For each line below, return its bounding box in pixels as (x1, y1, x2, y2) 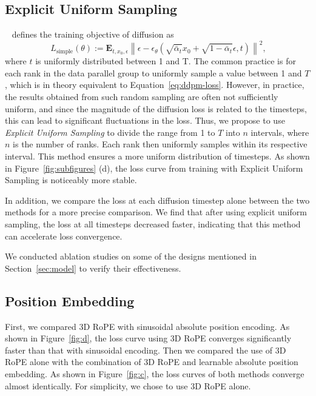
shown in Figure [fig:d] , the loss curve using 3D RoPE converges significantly (5, 332, 292, 344)
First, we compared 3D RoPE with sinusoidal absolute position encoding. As (5, 320, 290, 332)
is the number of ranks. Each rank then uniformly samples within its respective (13, 138, 308, 150)
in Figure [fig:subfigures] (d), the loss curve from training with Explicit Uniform (5, 161, 303, 174)
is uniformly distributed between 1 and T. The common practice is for (35, 55, 296, 67)
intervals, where (250, 126, 309, 138)
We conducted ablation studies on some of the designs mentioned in (5, 250, 257, 263)
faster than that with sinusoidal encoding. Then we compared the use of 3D (5, 343, 286, 356)
